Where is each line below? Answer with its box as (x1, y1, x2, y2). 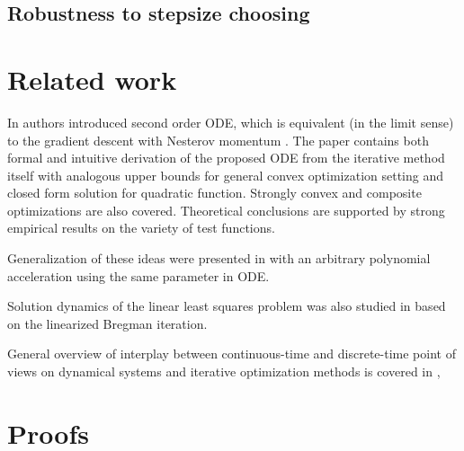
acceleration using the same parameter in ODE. (7, 266, 270, 285)
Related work (7, 60, 177, 97)
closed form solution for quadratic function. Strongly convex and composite (7, 183, 422, 202)
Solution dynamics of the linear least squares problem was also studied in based (7, 296, 446, 315)
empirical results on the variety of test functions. (7, 218, 275, 237)
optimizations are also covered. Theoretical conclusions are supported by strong (7, 200, 445, 219)
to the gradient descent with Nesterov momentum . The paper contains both (7, 130, 429, 149)
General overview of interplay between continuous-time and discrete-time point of (7, 344, 456, 363)
